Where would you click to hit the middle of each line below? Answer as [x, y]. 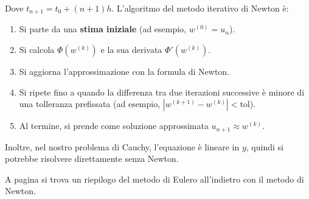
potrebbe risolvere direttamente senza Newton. [92, 159]
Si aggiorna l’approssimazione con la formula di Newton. [124, 72]
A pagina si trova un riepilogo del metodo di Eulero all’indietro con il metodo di [154, 179]
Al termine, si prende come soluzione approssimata [114, 126]
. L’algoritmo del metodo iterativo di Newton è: [200, 8]
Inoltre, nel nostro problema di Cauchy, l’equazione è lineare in [122, 146]
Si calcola [37, 50]
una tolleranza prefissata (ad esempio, [90, 104]
